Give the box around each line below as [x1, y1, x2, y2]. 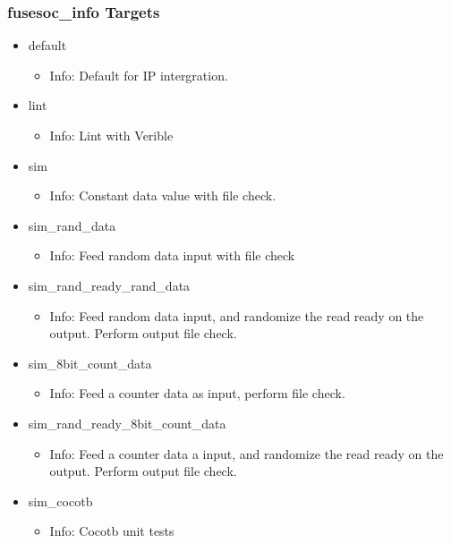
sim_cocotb [28, 491, 93, 510]
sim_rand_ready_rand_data [28, 276, 191, 294]
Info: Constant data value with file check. [49, 186, 277, 205]
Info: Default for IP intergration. [49, 65, 228, 84]
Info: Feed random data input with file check [49, 246, 295, 265]
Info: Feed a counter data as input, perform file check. [49, 384, 345, 403]
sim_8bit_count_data [28, 353, 152, 372]
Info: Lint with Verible [49, 126, 174, 144]
